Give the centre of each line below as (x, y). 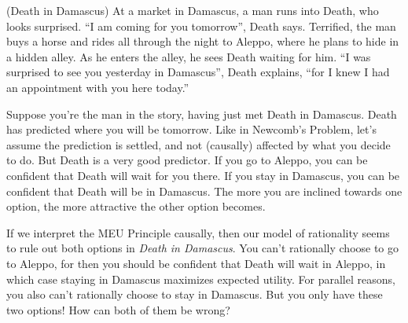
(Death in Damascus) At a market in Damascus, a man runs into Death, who (193, 10)
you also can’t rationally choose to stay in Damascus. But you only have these (195, 294)
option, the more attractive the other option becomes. (136, 206)
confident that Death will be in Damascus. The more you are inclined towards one (204, 191)
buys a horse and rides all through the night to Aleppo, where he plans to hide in (203, 41)
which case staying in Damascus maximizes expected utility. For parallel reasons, (201, 279)
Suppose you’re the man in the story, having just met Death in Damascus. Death (202, 114)
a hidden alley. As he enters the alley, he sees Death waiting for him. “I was (189, 56)
